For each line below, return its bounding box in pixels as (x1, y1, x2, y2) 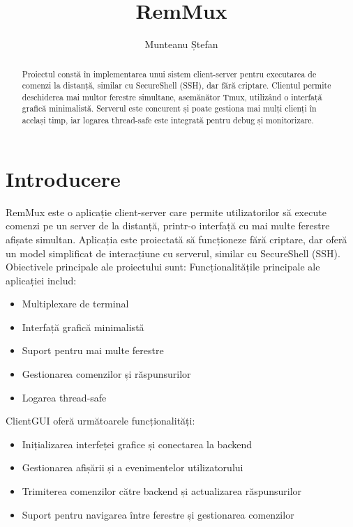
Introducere (6, 164, 121, 192)
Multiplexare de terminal (22, 296, 129, 311)
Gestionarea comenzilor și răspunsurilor (22, 367, 191, 381)
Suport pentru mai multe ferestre (22, 343, 164, 358)
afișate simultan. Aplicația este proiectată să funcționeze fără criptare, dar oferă (6, 231, 347, 246)
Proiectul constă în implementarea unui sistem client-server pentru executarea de (22, 68, 317, 79)
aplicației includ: (6, 273, 77, 287)
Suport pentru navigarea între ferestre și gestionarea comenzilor (22, 507, 294, 521)
